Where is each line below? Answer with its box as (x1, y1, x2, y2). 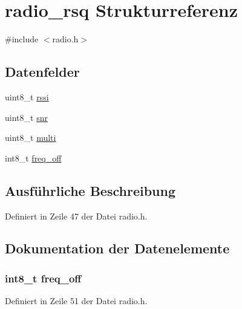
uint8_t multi (5, 131, 56, 144)
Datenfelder (5, 62, 80, 81)
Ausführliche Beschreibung (5, 181, 175, 200)
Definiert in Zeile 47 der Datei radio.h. (5, 209, 148, 222)
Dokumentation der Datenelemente (5, 239, 230, 258)
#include (5, 33, 39, 45)
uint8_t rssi (5, 90, 49, 103)
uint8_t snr (5, 111, 48, 123)
